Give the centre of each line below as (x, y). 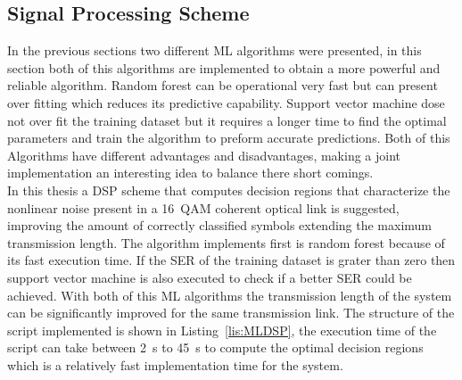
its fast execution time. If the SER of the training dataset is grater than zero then (231, 260)
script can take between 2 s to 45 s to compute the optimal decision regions (215, 347)
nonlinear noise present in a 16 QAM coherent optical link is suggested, (203, 207)
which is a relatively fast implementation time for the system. (175, 364)
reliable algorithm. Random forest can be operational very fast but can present (223, 85)
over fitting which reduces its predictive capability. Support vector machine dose (226, 102)
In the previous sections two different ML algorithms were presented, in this (214, 50)
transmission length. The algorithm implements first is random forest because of (226, 242)
